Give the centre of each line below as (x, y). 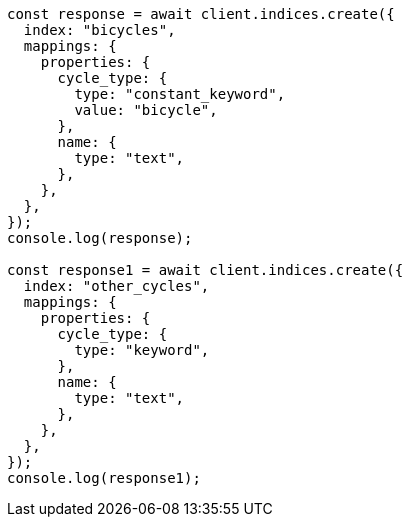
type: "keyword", (142, 350)
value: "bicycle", (146, 110)
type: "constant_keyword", (180, 94)
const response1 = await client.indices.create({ (205, 270)
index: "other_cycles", (116, 286)
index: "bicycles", (99, 30)
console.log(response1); (104, 478)
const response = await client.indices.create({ (201, 14)
